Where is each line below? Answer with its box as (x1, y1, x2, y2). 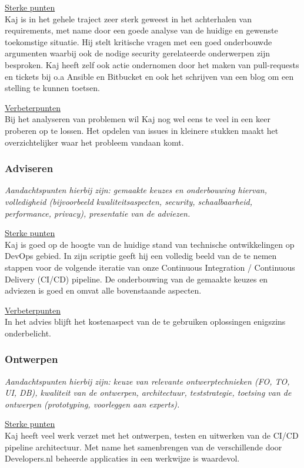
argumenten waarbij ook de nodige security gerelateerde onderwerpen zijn (5, 47, 270, 59)
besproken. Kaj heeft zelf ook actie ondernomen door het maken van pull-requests (5, 58, 299, 70)
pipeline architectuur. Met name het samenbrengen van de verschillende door (5, 440, 282, 453)
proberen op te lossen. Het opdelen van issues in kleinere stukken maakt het (5, 124, 279, 136)
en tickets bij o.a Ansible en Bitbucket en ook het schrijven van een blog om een (5, 70, 294, 82)
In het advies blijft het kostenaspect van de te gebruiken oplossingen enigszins (5, 315, 286, 328)
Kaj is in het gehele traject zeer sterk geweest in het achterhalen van (5, 12, 252, 25)
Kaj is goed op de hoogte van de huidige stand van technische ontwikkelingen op (5, 238, 295, 250)
